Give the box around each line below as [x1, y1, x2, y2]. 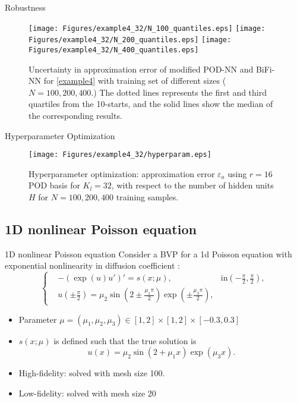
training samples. [116, 190, 179, 203]
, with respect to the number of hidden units [111, 179, 274, 191]
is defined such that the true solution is [53, 334, 197, 347]
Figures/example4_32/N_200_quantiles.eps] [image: [29, 36, 232, 45]
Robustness [5, 1, 46, 13]
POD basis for [29, 179, 80, 191]
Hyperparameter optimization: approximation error [29, 167, 215, 180]
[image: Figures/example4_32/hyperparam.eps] [29, 150, 211, 159]
